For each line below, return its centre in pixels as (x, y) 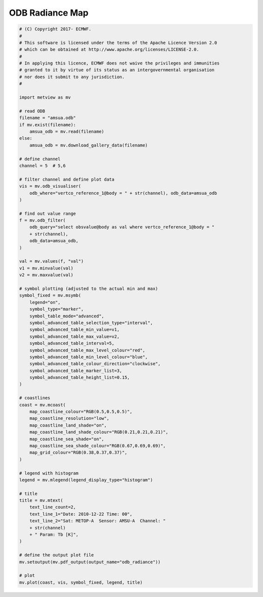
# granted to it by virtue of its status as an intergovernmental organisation (117, 70)
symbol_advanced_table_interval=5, (72, 343)
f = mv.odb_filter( (42, 220)
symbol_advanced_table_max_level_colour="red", (87, 350)
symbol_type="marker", (56, 309)
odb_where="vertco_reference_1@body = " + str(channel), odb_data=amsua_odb (123, 193)
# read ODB (32, 111)
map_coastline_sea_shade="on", (67, 439)
